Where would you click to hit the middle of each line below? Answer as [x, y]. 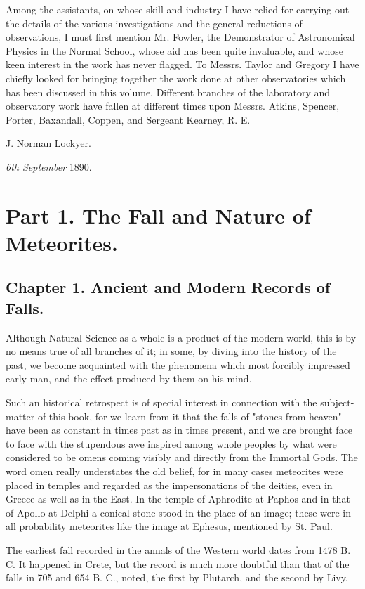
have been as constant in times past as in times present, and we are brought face [179, 430]
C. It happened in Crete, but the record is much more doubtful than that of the [178, 563]
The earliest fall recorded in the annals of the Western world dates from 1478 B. [178, 550]
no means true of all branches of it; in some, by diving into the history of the [171, 351]
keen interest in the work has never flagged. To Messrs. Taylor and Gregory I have [182, 64]
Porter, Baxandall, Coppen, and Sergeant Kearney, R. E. [128, 119]
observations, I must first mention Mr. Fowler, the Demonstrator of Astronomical [180, 37]
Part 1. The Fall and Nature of [158, 215]
